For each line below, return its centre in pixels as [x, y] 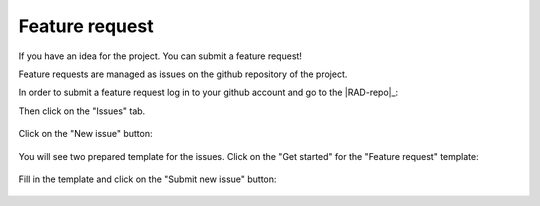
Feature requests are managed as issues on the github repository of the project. [183, 74]
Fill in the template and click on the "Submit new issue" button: [147, 179]
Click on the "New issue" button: [85, 134]
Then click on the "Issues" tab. [82, 111]
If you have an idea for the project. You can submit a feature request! [160, 56]
